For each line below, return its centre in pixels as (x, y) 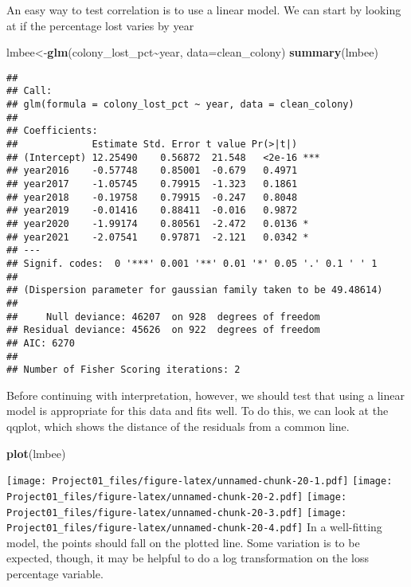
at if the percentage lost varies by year (100, 25)
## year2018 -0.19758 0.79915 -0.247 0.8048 (152, 197)
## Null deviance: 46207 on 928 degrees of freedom (163, 317)
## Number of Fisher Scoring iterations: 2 (123, 370)
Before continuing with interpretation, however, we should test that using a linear (205, 395)
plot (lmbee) (36, 453)
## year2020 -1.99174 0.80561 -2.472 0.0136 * (158, 224)
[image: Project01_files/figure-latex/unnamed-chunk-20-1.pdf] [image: (200, 481)
